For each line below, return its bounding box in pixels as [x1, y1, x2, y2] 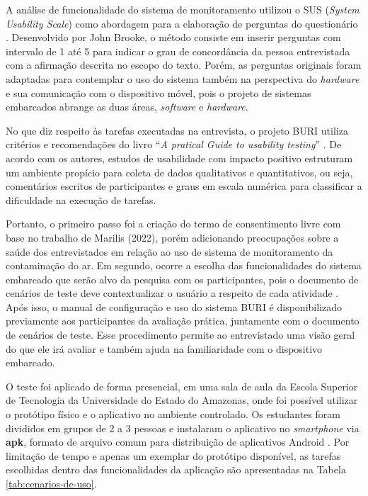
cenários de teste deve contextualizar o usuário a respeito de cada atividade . [6, 286, 339, 300]
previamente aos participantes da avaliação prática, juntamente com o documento [6, 313, 360, 328]
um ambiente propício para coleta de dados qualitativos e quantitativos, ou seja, [6, 164, 353, 179]
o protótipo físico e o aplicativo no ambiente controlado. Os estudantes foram [6, 407, 340, 422]
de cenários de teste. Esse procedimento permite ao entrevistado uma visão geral [6, 327, 355, 342]
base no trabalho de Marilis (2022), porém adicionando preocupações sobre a [6, 230, 339, 244]
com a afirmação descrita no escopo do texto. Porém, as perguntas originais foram [6, 57, 362, 72]
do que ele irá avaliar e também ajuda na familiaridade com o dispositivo [6, 341, 323, 356]
